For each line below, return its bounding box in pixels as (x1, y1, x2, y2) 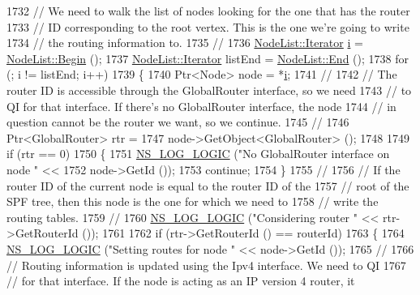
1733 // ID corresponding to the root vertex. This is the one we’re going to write (6, 18, 409, 35)
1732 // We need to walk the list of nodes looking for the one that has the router (6, 2, 410, 19)
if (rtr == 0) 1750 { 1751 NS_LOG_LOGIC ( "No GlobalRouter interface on (6, 145, 390, 162)
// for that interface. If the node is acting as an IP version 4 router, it (6, 272, 355, 289)
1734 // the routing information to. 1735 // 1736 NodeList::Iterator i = (6, 34, 363, 51)
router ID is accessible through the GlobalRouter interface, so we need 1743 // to (6, 81, 412, 98)
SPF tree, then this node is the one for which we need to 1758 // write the (6, 193, 379, 210)
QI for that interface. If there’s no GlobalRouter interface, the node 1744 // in (6, 97, 396, 114)
